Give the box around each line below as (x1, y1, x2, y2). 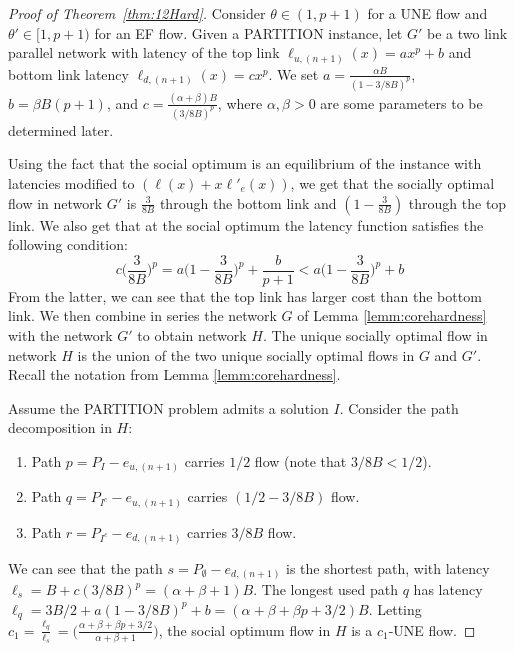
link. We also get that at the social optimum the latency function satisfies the (8, 214, 484, 235)
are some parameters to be (320, 92, 483, 113)
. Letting (368, 598, 422, 619)
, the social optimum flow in (158, 619, 331, 640)
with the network (8, 324, 113, 345)
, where (217, 92, 263, 113)
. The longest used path (253, 579, 399, 600)
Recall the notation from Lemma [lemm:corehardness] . (8, 364, 341, 385)
